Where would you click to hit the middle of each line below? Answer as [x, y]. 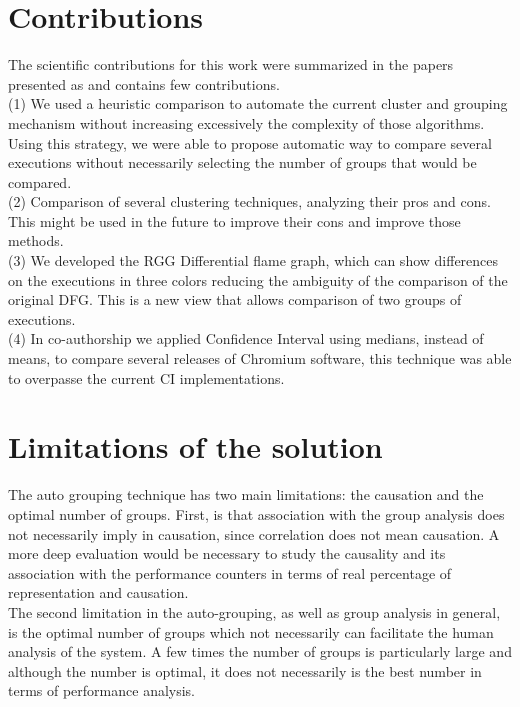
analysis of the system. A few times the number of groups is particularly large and [260, 651]
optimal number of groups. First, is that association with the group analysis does [256, 513]
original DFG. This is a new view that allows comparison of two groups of [235, 299]
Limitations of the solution [195, 446]
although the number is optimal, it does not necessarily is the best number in [245, 670]
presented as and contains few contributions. [144, 83]
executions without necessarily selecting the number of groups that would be [242, 162]
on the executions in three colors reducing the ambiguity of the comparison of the [258, 279]
